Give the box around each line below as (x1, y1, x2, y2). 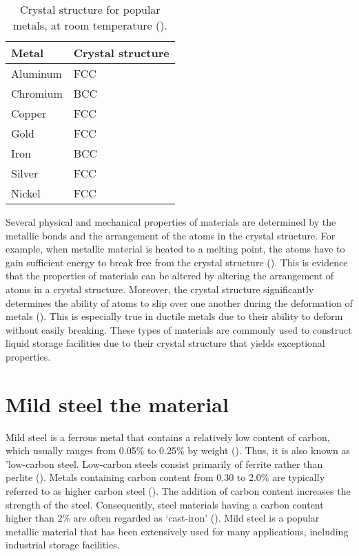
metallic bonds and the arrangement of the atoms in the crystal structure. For (6, 228, 336, 242)
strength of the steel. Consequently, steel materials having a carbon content (6, 497, 324, 511)
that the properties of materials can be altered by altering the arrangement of (6, 268, 334, 283)
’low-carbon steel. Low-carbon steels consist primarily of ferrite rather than (6, 456, 323, 471)
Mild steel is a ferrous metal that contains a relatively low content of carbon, (6, 429, 330, 444)
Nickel (11, 185, 41, 201)
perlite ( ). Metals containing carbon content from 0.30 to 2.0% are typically (6, 470, 325, 484)
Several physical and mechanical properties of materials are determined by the (6, 215, 336, 228)
